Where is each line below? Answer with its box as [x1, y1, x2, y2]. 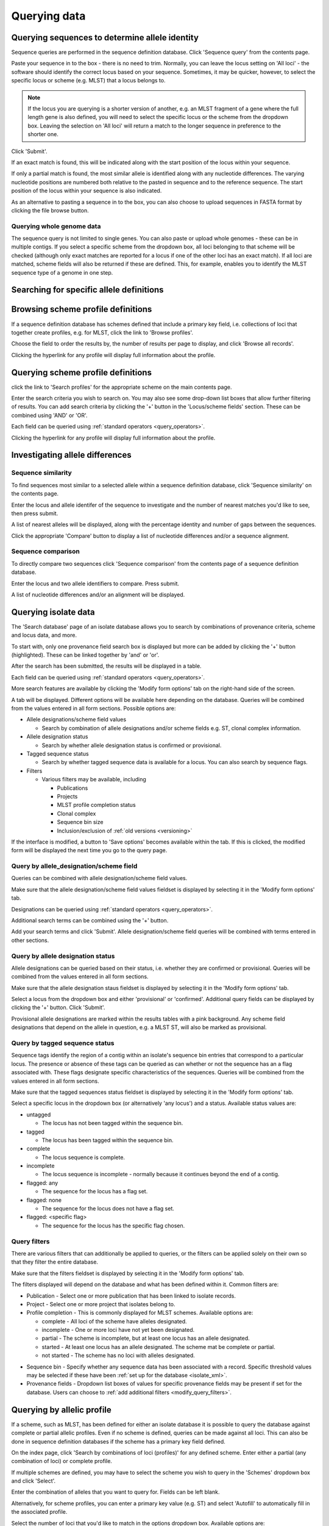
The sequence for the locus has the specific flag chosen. [41, 1221, 185, 1229]
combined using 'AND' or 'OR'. [11, 411, 88, 419]
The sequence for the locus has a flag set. [41, 1188, 148, 1195]
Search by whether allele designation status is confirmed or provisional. [41, 742, 222, 749]
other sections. [11, 936, 49, 944]
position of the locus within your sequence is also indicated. [11, 187, 162, 195]
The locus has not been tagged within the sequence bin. [41, 1119, 183, 1127]
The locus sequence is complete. [41, 1154, 125, 1161]
